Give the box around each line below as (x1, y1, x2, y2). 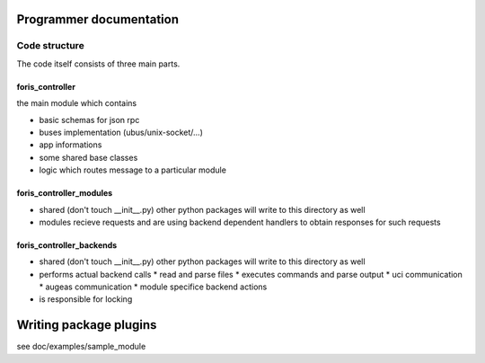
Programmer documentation (16, 12, 180, 27)
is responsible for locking (39, 294, 133, 305)
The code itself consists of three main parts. (16, 58, 181, 69)
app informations (39, 139, 102, 150)
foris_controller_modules (16, 188, 113, 199)
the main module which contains (16, 98, 137, 109)
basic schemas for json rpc (39, 114, 140, 125)
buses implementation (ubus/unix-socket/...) (39, 127, 204, 137)
